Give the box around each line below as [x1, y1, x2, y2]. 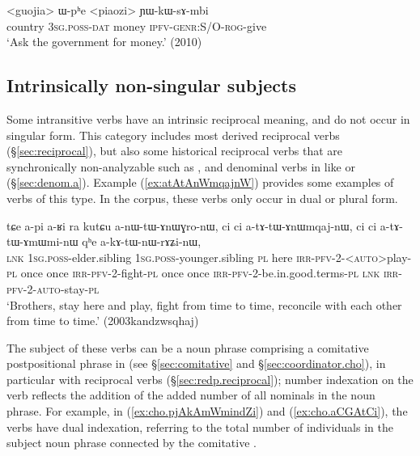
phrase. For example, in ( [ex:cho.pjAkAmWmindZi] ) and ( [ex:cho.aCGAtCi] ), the [6, 403, 408, 420]
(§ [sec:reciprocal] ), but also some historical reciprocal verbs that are [6, 142, 342, 159]
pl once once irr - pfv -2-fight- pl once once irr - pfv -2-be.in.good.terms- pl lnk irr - [6, 264, 402, 281]
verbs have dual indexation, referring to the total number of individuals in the [6, 418, 393, 435]
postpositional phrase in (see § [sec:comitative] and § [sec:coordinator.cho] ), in [6, 355, 386, 372]
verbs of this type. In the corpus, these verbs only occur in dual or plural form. [6, 189, 398, 206]
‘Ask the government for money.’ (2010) [6, 33, 202, 50]
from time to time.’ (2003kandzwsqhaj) [6, 312, 199, 329]
